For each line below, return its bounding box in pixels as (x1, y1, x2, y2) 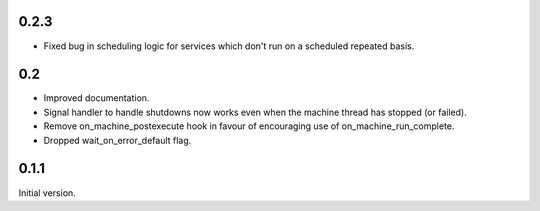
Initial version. (18, 186, 77, 199)
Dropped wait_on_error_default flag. (43, 134, 192, 146)
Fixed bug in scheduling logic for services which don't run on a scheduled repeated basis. (43, 40, 415, 52)
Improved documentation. (43, 92, 150, 104)
